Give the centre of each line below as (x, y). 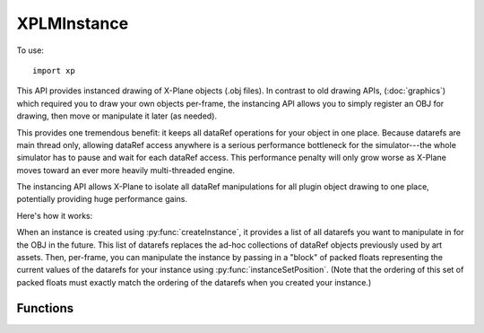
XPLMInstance (73, 23)
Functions (45, 308)
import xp (54, 70)
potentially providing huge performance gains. (102, 199)
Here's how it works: (55, 215)
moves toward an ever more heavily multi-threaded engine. (126, 170)
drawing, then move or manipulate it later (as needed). (117, 116)
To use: (30, 50)
